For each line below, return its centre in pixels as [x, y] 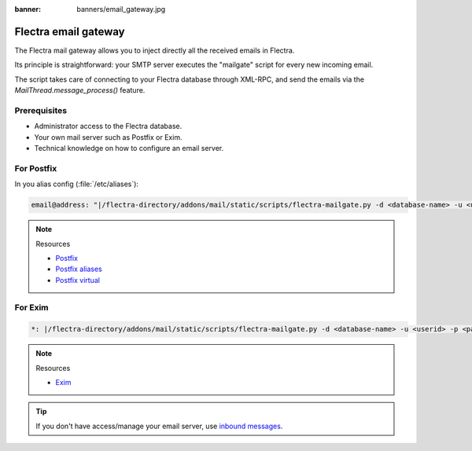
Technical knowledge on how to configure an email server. [129, 148]
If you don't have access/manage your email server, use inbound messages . [159, 426]
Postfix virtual [77, 280]
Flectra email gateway [70, 31]
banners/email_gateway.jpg [121, 9]
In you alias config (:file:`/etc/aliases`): [77, 184]
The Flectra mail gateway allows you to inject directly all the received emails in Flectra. [155, 50]
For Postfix [36, 168]
